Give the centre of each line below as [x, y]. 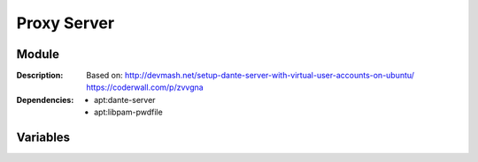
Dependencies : [45, 99]
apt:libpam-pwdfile [128, 112]
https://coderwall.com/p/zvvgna [145, 87]
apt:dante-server [125, 99]
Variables [43, 138]
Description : [40, 76]
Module [38, 54]
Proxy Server [66, 23]
